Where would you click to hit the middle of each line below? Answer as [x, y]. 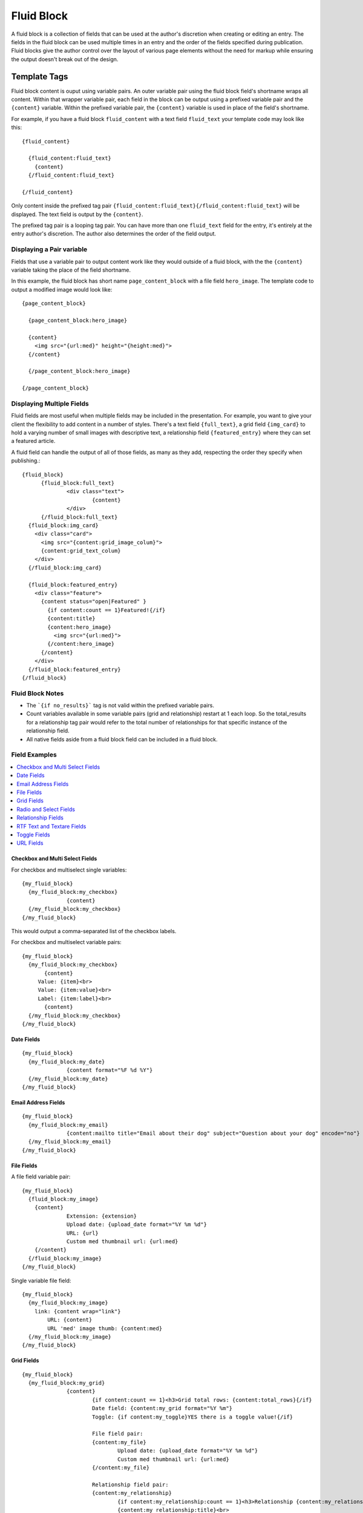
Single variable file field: [41, 1281]
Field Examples [34, 755]
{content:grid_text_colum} [81, 551]
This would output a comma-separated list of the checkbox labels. [94, 931]
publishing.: [26, 461]
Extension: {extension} [102, 1216]
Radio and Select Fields [46, 809]
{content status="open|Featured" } [93, 602]
